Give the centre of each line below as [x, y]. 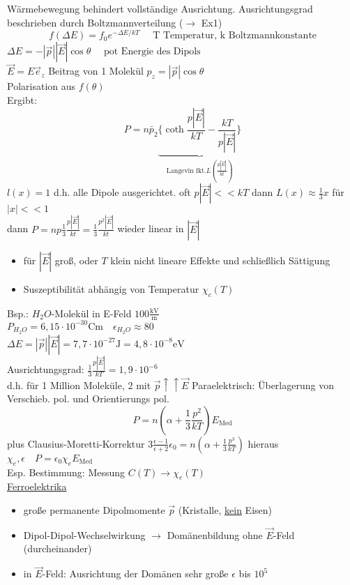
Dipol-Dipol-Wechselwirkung [84, 534]
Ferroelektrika [37, 486]
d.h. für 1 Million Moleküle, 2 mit [79, 385]
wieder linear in [151, 228]
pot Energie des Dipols [152, 52]
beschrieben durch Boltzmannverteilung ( [95, 22]
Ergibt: [22, 100]
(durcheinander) [58, 548]
